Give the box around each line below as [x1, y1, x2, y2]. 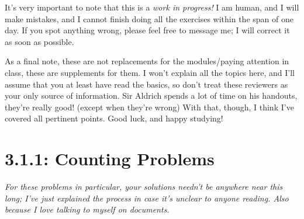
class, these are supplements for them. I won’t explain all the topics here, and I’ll [5, 66, 295, 78]
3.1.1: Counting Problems [5, 147, 215, 171]
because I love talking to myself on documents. [5, 203, 170, 215]
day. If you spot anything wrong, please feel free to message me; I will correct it [5, 24, 290, 36]
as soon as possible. [5, 35, 74, 47]
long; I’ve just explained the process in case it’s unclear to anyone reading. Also [5, 192, 289, 204]
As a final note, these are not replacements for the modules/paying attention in [5, 55, 289, 67]
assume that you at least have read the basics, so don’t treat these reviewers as [5, 78, 288, 90]
